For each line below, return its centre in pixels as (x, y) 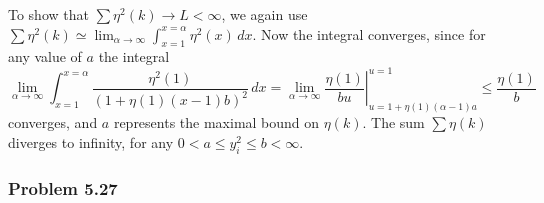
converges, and (53, 122)
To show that (48, 14)
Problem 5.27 (63, 187)
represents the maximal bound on (216, 122)
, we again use (264, 14)
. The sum (393, 122)
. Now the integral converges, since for (369, 33)
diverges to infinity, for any (91, 141)
